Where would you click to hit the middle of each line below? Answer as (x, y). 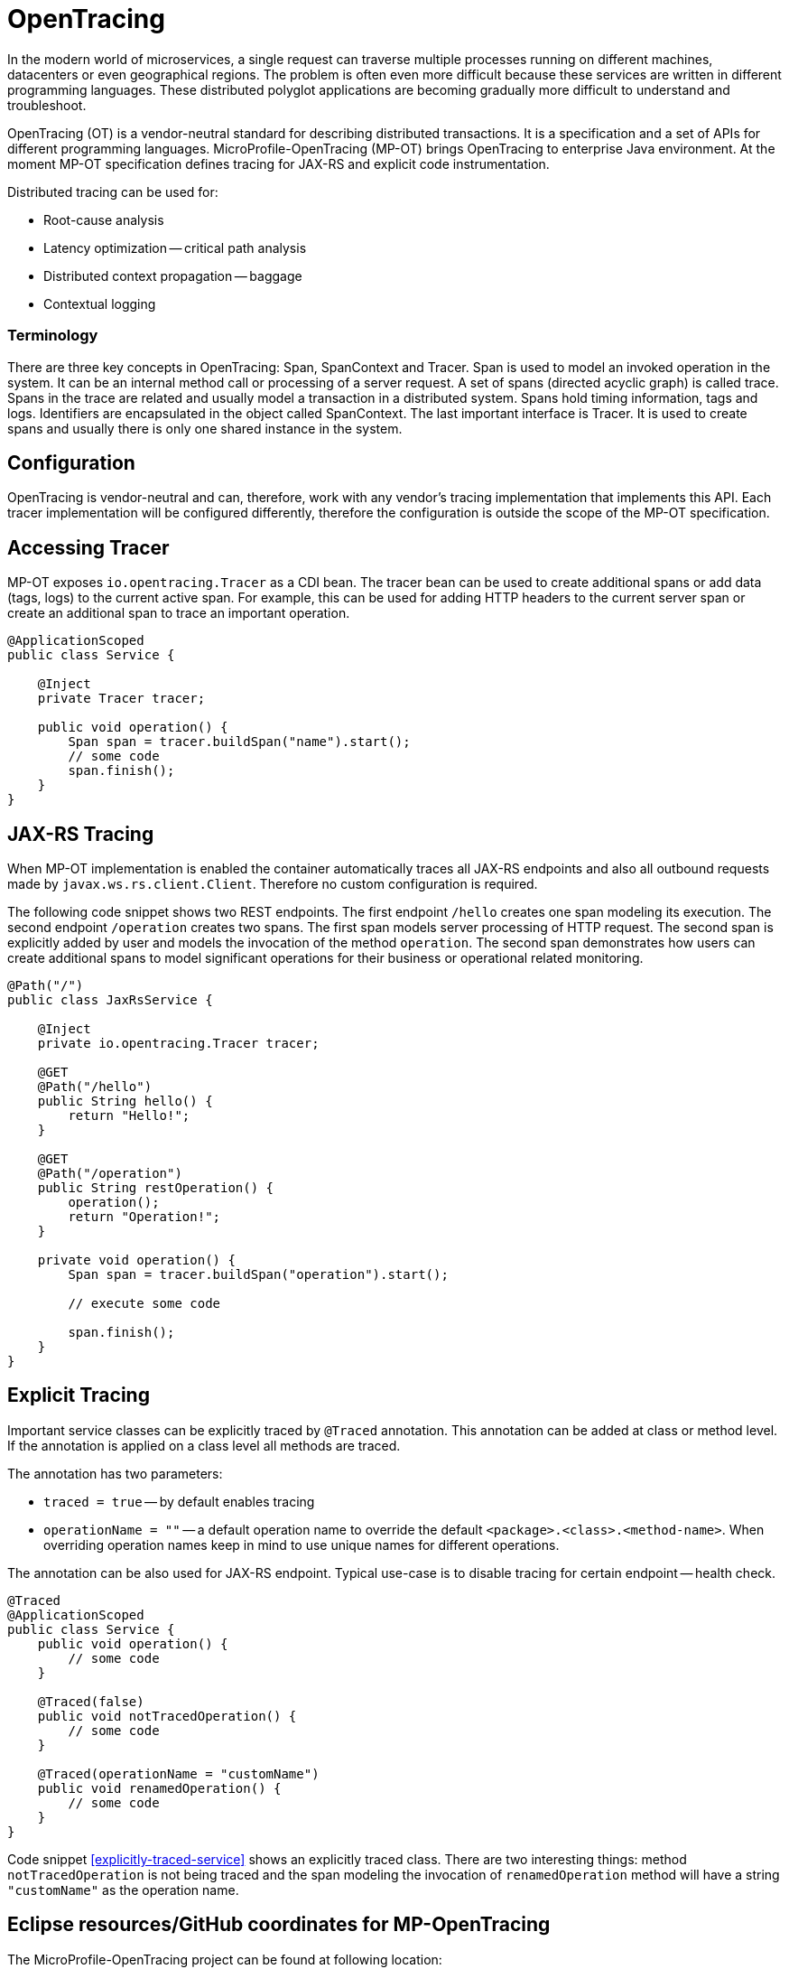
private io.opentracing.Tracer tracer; (178, 1044)
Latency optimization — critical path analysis (175, 247)
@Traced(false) (91, 1701)
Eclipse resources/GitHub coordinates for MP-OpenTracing (279, 1925)
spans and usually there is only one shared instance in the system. (205, 428)
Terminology (53, 336)
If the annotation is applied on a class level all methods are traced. (204, 1445)
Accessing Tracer (88, 547)
